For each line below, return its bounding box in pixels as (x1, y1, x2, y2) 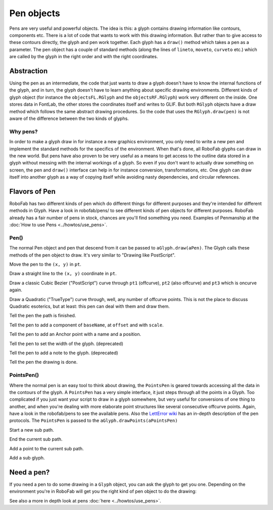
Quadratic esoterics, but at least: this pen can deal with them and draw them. (9, 304, 170, 310)
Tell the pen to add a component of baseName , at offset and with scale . (9, 322, 164, 328)
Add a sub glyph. (9, 455, 45, 461)
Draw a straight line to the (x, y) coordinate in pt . (9, 271, 117, 277)
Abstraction (9, 66, 48, 75)
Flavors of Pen (9, 187, 56, 196)
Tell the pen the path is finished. (9, 313, 76, 319)
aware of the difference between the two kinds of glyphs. (9, 115, 129, 121)
